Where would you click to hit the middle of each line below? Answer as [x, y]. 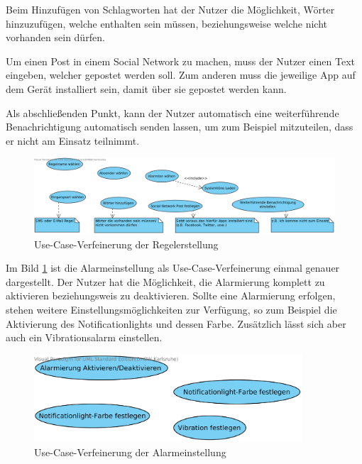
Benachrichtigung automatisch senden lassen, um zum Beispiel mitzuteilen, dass [180, 127]
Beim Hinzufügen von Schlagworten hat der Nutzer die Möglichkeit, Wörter [170, 9]
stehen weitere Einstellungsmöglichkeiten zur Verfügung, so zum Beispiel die [171, 309]
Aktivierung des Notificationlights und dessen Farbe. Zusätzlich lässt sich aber [176, 323]
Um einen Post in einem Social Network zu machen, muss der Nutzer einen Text [181, 61]
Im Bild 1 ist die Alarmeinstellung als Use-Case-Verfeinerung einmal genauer [173, 268]
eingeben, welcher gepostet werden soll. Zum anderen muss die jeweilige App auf [181, 75]
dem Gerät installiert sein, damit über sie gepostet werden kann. [146, 88]
